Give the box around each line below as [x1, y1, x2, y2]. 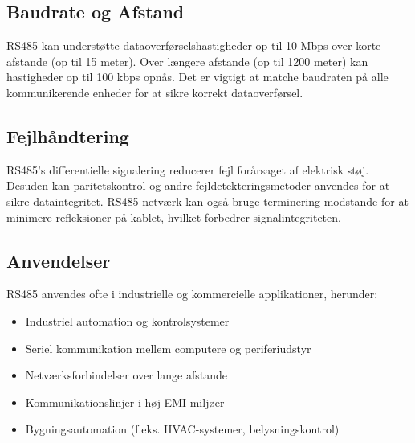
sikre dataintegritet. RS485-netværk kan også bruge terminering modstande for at [6, 192, 409, 209]
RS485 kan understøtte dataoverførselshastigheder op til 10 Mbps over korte [6, 37, 381, 54]
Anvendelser [6, 248, 111, 273]
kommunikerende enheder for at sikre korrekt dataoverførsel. [6, 84, 303, 100]
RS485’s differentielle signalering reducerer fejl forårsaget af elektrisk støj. [6, 161, 369, 178]
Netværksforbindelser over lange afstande [25, 367, 228, 384]
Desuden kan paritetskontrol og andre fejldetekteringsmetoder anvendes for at [6, 177, 390, 194]
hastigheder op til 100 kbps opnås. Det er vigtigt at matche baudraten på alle [6, 68, 389, 85]
